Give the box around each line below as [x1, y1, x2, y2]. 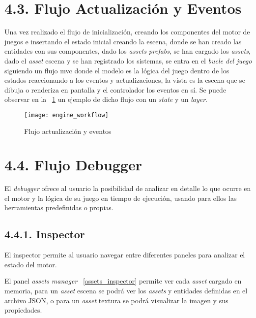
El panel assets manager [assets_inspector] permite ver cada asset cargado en [4, 276, 242, 286]
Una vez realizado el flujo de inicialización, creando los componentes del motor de [4, 27, 250, 37]
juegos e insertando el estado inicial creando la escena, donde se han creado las [4, 36, 242, 46]
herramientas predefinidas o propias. [4, 202, 114, 213]
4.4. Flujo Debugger [4, 155, 142, 175]
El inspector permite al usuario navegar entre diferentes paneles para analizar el [4, 250, 245, 260]
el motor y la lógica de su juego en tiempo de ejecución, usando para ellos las [4, 192, 237, 203]
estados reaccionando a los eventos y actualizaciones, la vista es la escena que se [4, 75, 245, 85]
